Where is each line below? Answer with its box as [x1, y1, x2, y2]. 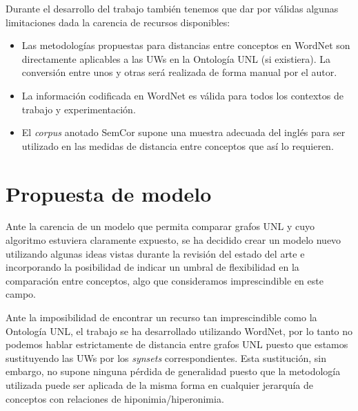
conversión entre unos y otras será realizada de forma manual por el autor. [21, 65, 337, 79]
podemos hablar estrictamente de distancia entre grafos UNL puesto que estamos [6, 337, 348, 352]
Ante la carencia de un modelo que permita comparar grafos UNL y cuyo [6, 219, 315, 233]
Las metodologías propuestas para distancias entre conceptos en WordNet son [21, 38, 350, 52]
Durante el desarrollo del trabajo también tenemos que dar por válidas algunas [6, 1, 339, 15]
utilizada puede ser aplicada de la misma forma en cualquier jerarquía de [6, 378, 314, 392]
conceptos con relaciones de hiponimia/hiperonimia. [6, 391, 224, 405]
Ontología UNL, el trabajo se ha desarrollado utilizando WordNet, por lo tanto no [6, 323, 353, 338]
